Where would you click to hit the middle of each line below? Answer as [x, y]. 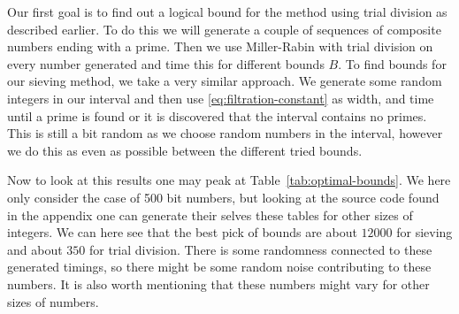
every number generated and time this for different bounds [166, 63]
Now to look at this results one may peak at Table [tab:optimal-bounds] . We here [229, 180]
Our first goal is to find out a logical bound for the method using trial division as [227, 11]
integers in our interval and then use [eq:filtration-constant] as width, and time [221, 98]
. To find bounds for [392, 63]
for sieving [425, 232]
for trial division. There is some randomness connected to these [260, 249]
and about [35, 249]
